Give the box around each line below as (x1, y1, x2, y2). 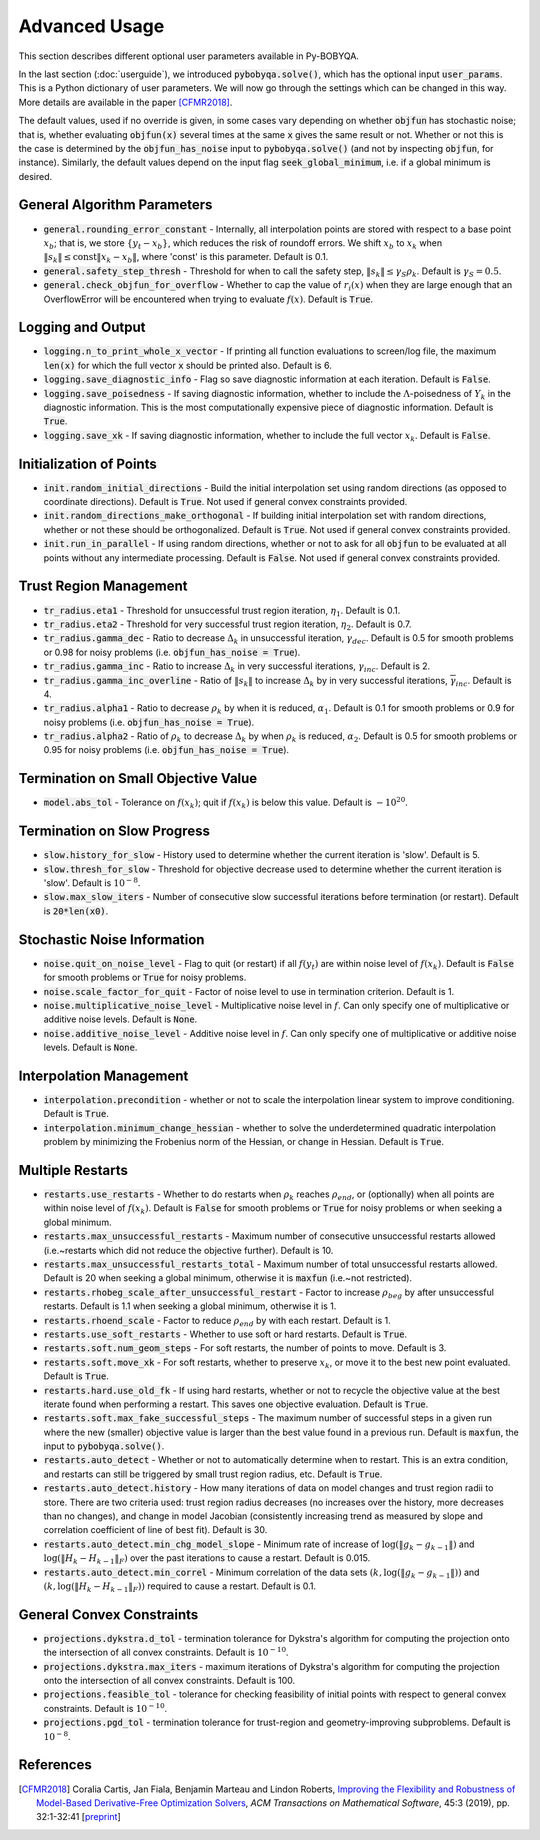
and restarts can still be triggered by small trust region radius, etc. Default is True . (43, 1468, 383, 1480)
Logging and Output (18, 319, 146, 336)
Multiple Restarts (18, 1161, 129, 1179)
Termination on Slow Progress (18, 823, 210, 840)
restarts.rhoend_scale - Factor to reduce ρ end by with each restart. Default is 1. (43, 1314, 392, 1329)
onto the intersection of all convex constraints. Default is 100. (43, 1675, 296, 1687)
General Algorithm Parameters (18, 196, 213, 214)
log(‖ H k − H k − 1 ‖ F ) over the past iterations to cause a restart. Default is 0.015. (43, 1552, 371, 1567)
